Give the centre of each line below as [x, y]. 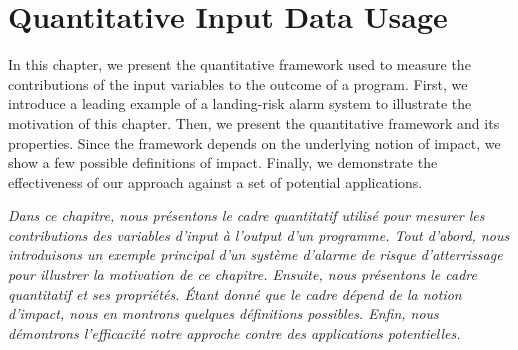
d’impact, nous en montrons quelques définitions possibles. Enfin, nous [223, 313]
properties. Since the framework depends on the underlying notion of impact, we [254, 142]
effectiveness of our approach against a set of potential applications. [215, 181]
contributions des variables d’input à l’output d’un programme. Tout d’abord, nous [259, 234]
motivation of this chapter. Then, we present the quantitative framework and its [254, 122]
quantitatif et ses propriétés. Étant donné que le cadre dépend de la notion [235, 293]
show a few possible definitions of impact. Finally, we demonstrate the [223, 162]
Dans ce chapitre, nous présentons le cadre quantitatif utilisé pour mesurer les [246, 215]
